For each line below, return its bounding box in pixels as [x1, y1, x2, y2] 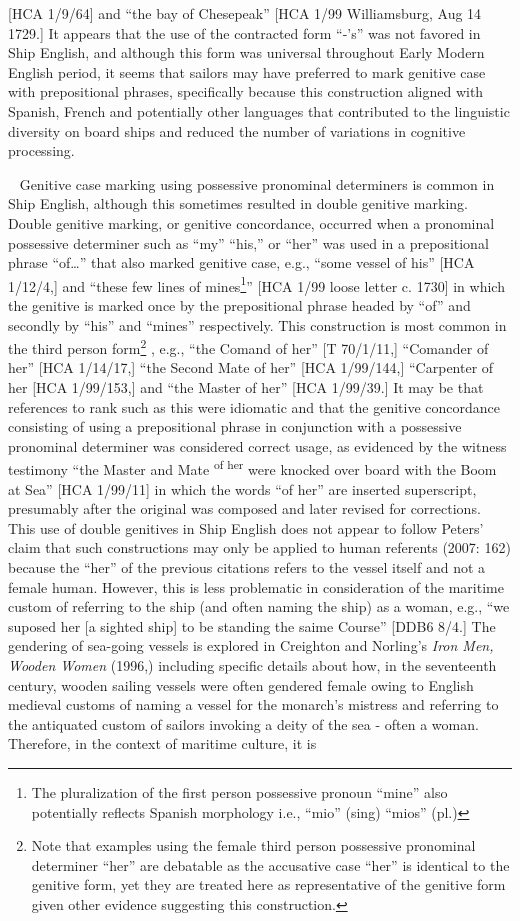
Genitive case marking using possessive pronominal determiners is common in [19, 173, 495, 194]
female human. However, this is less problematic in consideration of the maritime [8, 576, 504, 597]
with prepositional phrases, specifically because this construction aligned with [8, 81, 484, 102]
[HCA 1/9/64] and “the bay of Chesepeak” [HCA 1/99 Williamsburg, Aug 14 [8, 3, 482, 23]
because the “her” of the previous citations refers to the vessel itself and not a [8, 557, 486, 577]
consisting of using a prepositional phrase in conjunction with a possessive [8, 416, 462, 437]
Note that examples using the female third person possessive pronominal [31, 835, 476, 856]
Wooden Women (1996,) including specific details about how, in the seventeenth [8, 654, 497, 675]
